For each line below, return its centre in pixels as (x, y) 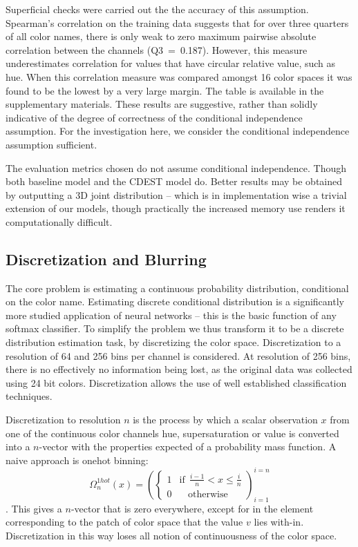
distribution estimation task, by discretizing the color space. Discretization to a (173, 342)
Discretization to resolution (63, 420)
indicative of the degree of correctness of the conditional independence (154, 117)
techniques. (29, 396)
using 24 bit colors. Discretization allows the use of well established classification (176, 382)
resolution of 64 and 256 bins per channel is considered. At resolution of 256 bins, (178, 355)
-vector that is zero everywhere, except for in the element (192, 508)
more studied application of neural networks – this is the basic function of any (171, 315)
